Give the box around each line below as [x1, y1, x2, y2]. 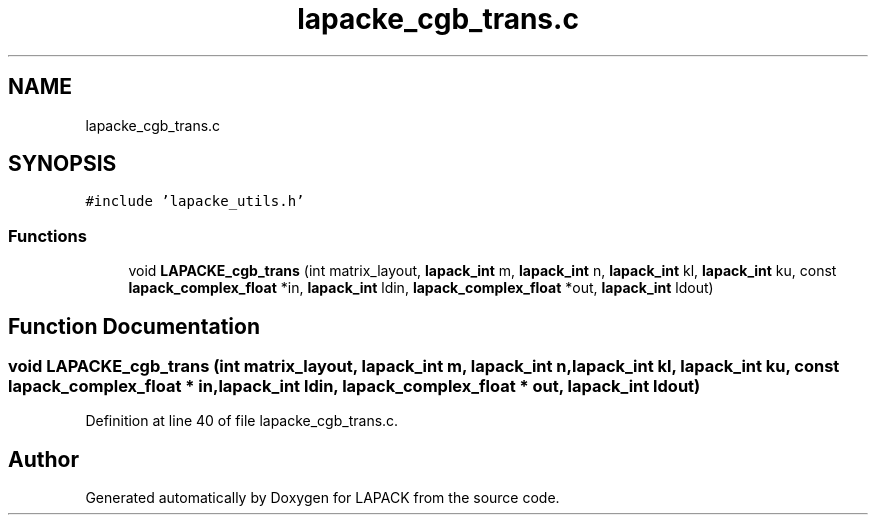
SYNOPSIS [8, 151, 117, 177]
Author [8, 446, 79, 472]
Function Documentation [8, 313, 260, 339]
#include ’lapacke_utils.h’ [85, 193, 305, 210]
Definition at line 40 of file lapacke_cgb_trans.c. [85, 412, 399, 430]
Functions [8, 225, 87, 246]
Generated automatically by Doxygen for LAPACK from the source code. [85, 489, 560, 507]
